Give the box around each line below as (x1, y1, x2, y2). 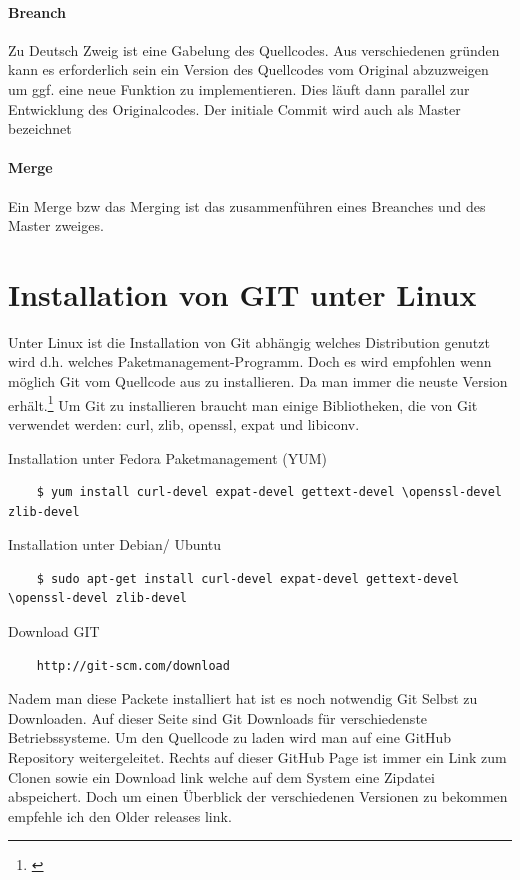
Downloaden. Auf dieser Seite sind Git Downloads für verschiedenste (8, 707, 428, 728)
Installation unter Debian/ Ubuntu (8, 534, 222, 555)
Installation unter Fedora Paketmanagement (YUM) (8, 447, 328, 468)
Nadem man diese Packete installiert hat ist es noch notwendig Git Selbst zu (8, 688, 478, 709)
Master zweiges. (8, 215, 104, 236)
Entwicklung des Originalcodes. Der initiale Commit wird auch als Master (8, 98, 461, 119)
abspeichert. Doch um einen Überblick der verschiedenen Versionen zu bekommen (8, 786, 508, 807)
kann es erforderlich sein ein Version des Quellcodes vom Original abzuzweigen (8, 59, 489, 80)
